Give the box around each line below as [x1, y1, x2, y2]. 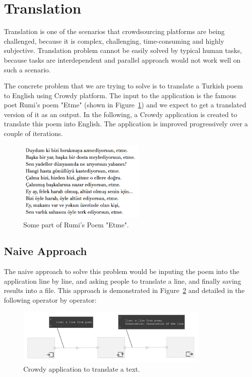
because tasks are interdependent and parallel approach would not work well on [4, 54, 241, 65]
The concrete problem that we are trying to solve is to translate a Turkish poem [4, 81, 243, 91]
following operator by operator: [4, 294, 97, 305]
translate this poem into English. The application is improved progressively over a [4, 119, 248, 129]
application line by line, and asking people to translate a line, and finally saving [4, 275, 241, 286]
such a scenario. [4, 64, 51, 74]
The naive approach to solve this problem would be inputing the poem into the [4, 266, 239, 276]
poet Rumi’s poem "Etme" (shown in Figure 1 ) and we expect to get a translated [4, 100, 247, 110]
